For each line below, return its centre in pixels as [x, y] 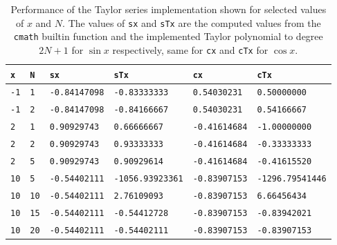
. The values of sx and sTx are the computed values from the [192, 22]
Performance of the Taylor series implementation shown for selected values [168, 9]
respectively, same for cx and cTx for [190, 49]
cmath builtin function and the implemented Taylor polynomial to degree [168, 36]
